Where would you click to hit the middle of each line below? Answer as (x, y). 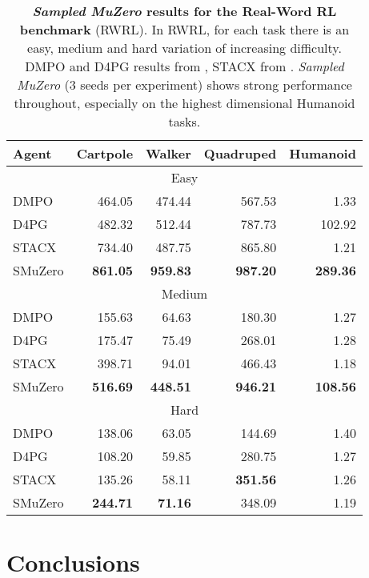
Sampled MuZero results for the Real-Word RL (184, 11)
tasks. (184, 121)
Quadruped (240, 153)
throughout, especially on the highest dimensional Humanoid (184, 103)
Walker (168, 153)
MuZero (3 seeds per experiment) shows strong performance (184, 84)
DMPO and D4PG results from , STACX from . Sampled (184, 66)
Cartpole (105, 153)
